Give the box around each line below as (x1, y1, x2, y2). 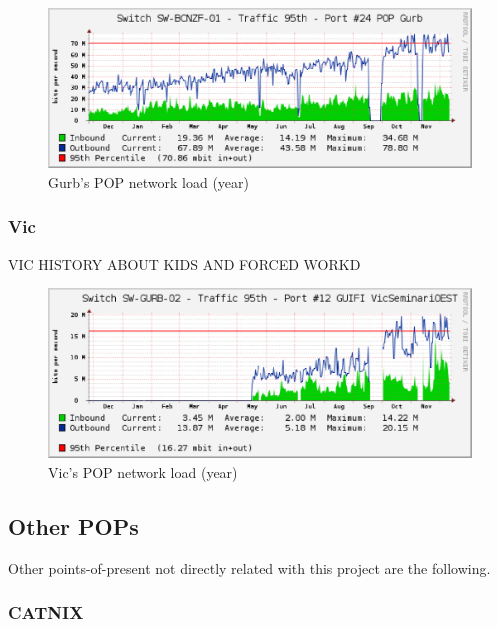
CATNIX (8, 600, 84, 625)
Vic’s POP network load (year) (48, 462, 238, 482)
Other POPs (8, 510, 139, 541)
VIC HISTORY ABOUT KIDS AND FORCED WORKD (8, 253, 361, 274)
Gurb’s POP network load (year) (48, 171, 249, 192)
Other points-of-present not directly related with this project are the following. (8, 557, 491, 578)
